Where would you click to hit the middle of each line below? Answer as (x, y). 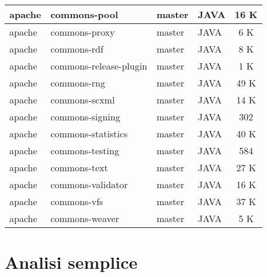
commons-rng (78, 83)
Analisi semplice (71, 262)
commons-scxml (83, 100)
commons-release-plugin (99, 66)
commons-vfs (77, 201)
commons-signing (85, 117)
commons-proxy (83, 32)
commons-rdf (77, 49)
